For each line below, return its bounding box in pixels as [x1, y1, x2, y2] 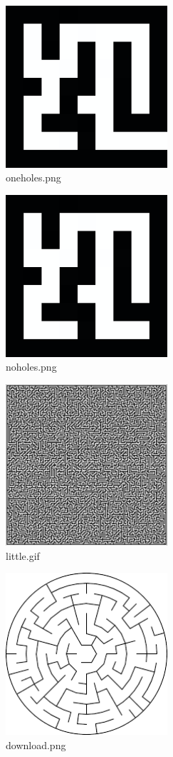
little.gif [6, 548, 40, 563]
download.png [6, 737, 66, 752]
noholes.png [6, 359, 57, 374]
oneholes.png [6, 170, 61, 185]
